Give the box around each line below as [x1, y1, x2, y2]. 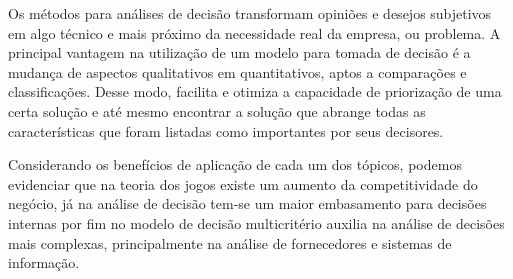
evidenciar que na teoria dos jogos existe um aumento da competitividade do [8, 173, 478, 194]
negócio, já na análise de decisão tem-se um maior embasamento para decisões [8, 193, 487, 214]
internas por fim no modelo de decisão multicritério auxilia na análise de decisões [8, 212, 505, 233]
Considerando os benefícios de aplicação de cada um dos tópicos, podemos [8, 154, 462, 175]
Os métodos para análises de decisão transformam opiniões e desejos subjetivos [8, 3, 492, 23]
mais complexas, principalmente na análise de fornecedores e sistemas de [8, 232, 452, 253]
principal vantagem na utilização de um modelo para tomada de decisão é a [8, 42, 471, 63]
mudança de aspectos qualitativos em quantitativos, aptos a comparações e [8, 61, 467, 82]
